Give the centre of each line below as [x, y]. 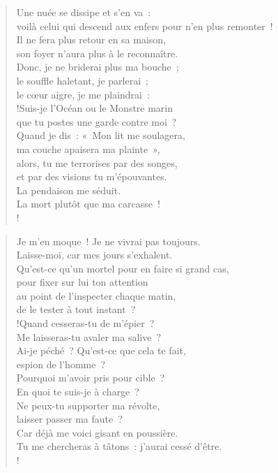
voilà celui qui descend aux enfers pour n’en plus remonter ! [145, 26]
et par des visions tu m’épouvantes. [92, 176]
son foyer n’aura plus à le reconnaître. [97, 53]
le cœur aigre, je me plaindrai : [83, 94]
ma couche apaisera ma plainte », [88, 148]
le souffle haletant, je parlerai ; [82, 80]
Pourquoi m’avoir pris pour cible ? [91, 378]
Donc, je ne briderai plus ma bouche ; [98, 67]
